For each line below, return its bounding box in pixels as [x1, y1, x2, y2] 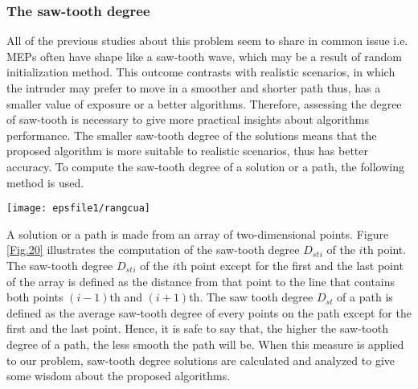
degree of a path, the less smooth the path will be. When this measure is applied [6, 335, 404, 352]
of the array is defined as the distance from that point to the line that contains [6, 272, 395, 289]
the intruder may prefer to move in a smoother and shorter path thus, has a [6, 80, 381, 96]
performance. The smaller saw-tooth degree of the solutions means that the [6, 126, 377, 143]
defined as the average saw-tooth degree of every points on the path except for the [6, 304, 412, 321]
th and [109, 289, 143, 305]
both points [6, 289, 64, 305]
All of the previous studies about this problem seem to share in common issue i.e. [6, 32, 408, 49]
